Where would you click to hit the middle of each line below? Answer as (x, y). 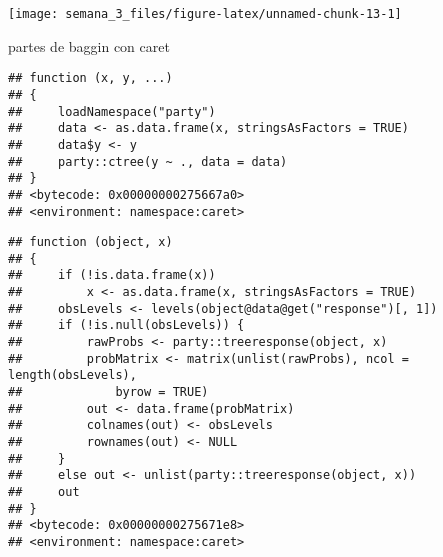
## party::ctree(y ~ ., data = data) (148, 161)
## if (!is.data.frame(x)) (112, 275)
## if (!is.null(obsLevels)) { (126, 325)
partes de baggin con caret (89, 45)
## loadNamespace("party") (112, 111)
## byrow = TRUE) (108, 392)
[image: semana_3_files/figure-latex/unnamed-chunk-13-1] (205, 14)
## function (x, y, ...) (90, 78)
